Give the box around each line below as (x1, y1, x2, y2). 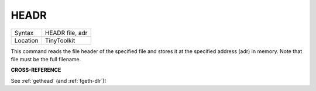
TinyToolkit (44, 36, 75, 44)
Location (14, 36, 39, 44)
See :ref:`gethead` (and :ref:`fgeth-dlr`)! (11, 77, 107, 84)
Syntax (14, 29, 34, 37)
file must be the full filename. (11, 55, 81, 62)
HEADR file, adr (44, 29, 88, 37)
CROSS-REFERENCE (11, 66, 61, 73)
